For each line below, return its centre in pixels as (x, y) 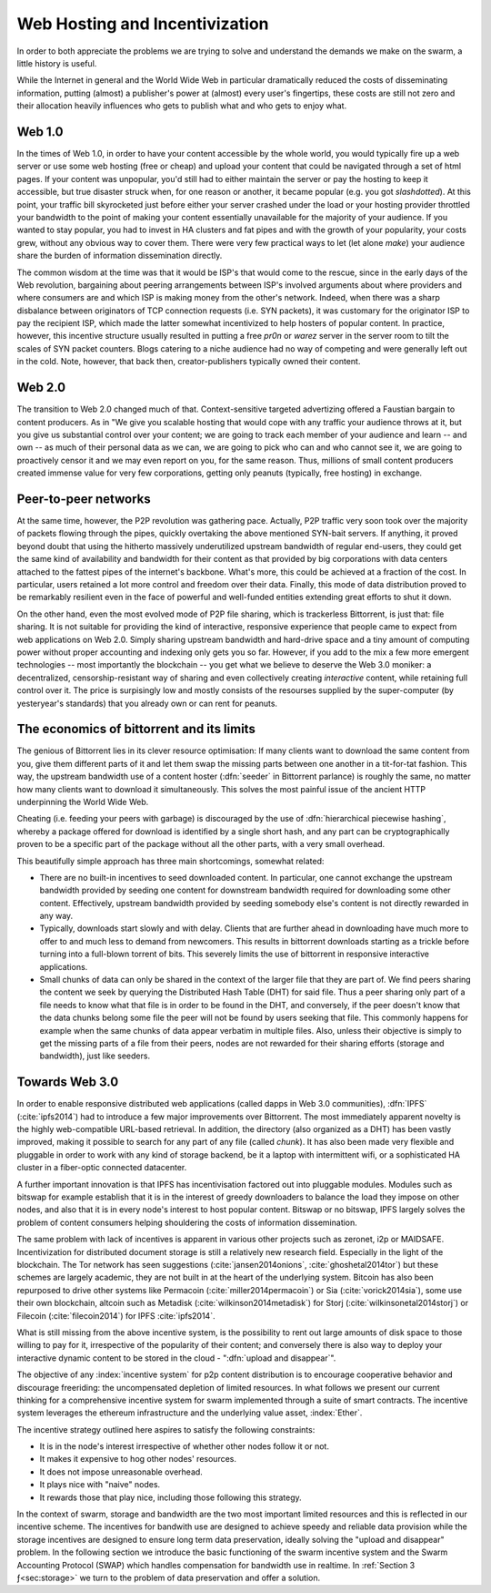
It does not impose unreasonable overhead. (121, 1472)
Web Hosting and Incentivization (143, 24)
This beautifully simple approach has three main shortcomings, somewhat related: (170, 861)
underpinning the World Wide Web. (83, 802)
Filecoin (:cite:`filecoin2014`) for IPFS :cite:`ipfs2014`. (116, 1315)
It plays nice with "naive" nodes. (100, 1485)
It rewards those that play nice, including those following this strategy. (170, 1497)
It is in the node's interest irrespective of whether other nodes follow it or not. (184, 1446)
